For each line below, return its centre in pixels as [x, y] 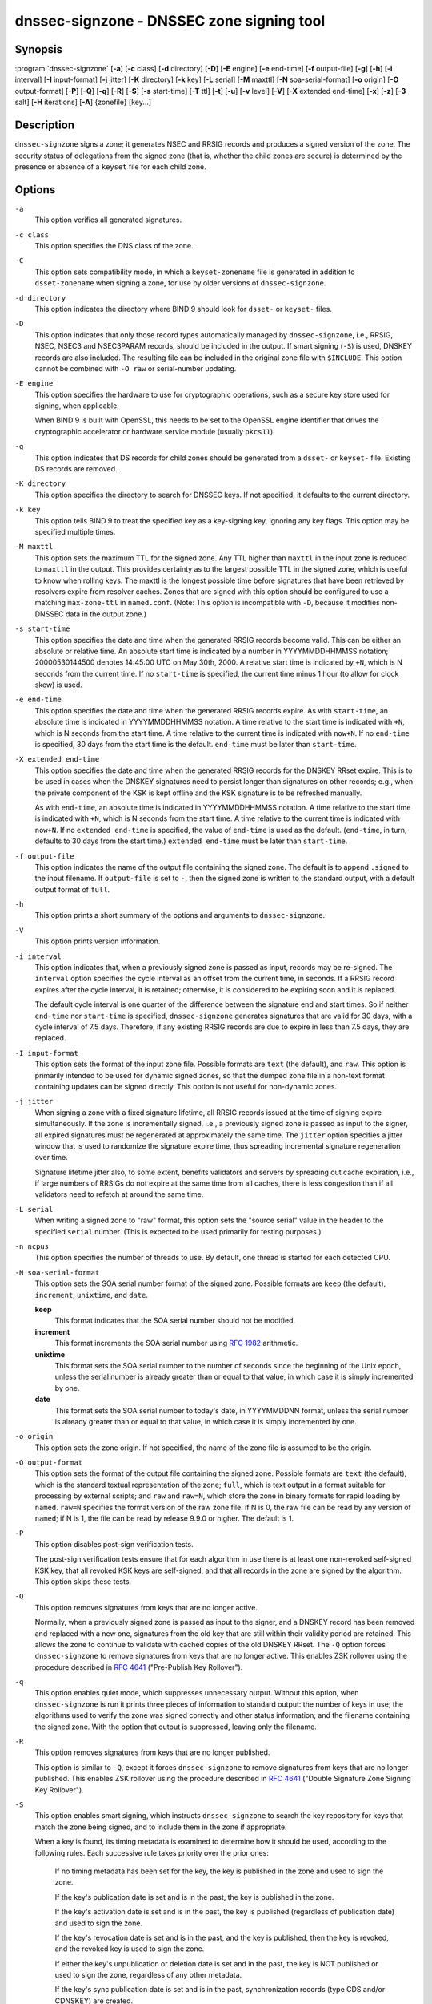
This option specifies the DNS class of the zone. [114, 246]
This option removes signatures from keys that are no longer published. [152, 1752]
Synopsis [39, 49]
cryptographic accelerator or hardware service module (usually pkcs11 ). [155, 431]
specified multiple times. [75, 531]
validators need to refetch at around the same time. [119, 1194]
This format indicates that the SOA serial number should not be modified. [175, 1321]
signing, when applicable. [77, 406]
